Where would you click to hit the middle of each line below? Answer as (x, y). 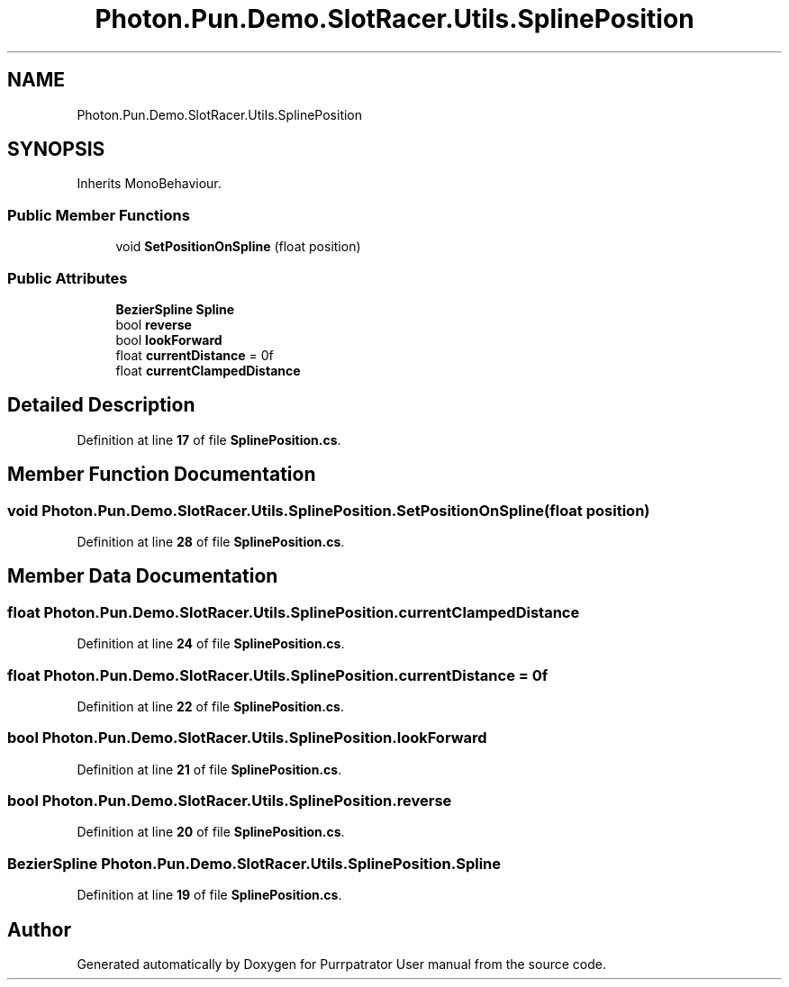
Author (39, 929)
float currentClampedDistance (208, 370)
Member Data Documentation (143, 576)
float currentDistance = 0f (195, 355)
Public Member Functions (99, 215)
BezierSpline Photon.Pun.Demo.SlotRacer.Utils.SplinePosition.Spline (254, 863)
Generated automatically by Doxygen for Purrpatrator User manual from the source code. (341, 964)
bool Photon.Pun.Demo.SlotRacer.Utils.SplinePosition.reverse (230, 801)
